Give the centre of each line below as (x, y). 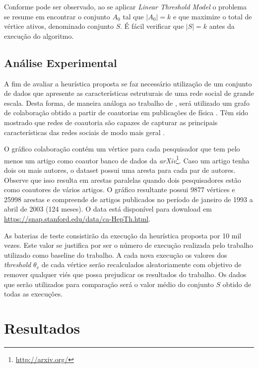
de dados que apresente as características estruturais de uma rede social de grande (129, 93)
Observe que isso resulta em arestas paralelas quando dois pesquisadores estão (123, 180)
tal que (133, 16)
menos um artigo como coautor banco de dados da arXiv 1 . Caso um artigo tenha (127, 159)
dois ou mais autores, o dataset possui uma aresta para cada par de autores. (120, 170)
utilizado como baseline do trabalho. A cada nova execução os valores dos (116, 255)
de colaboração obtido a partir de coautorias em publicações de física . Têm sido (126, 112)
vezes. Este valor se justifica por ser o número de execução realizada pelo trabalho (129, 245)
